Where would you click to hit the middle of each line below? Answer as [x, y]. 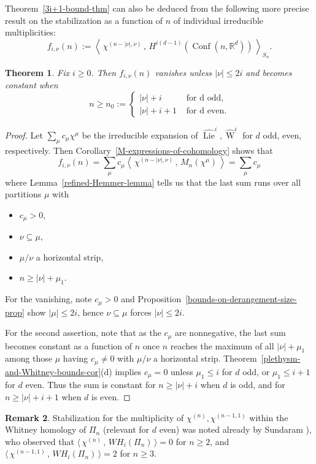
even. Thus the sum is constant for [91, 385]
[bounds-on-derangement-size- [241, 299]
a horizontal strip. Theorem [205, 358]
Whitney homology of [46, 429]
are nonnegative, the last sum [230, 333]
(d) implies [121, 371]
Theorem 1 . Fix [37, 72]
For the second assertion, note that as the [83, 333]
